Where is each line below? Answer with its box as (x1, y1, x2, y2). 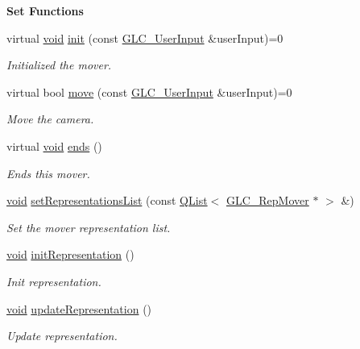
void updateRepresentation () (6, 300, 152, 317)
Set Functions (6, 2, 84, 19)
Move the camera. (6, 110, 94, 127)
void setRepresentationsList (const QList (6, 192, 208, 209)
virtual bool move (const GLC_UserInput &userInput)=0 (6, 83, 292, 100)
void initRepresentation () (6, 246, 134, 263)
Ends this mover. (6, 164, 90, 181)
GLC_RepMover (226, 192, 309, 209)
